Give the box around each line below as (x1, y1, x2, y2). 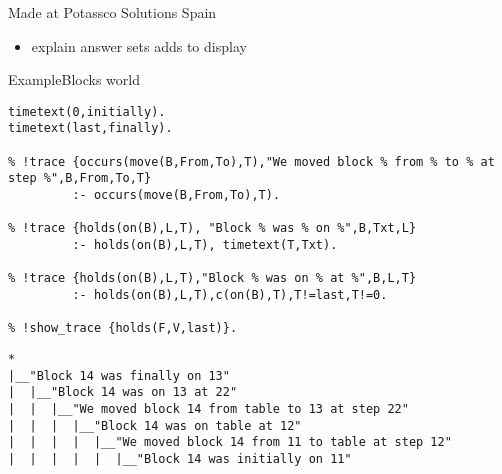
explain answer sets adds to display (31, 35, 247, 56)
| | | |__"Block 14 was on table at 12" (8, 418, 302, 433)
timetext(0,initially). (8, 104, 166, 119)
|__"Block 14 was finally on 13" (8, 368, 230, 383)
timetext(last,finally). (8, 121, 173, 136)
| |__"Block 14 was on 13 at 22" (8, 385, 238, 400)
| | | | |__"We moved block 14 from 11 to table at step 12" (8, 435, 452, 450)
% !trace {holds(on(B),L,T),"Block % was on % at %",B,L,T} (8, 271, 417, 286)
